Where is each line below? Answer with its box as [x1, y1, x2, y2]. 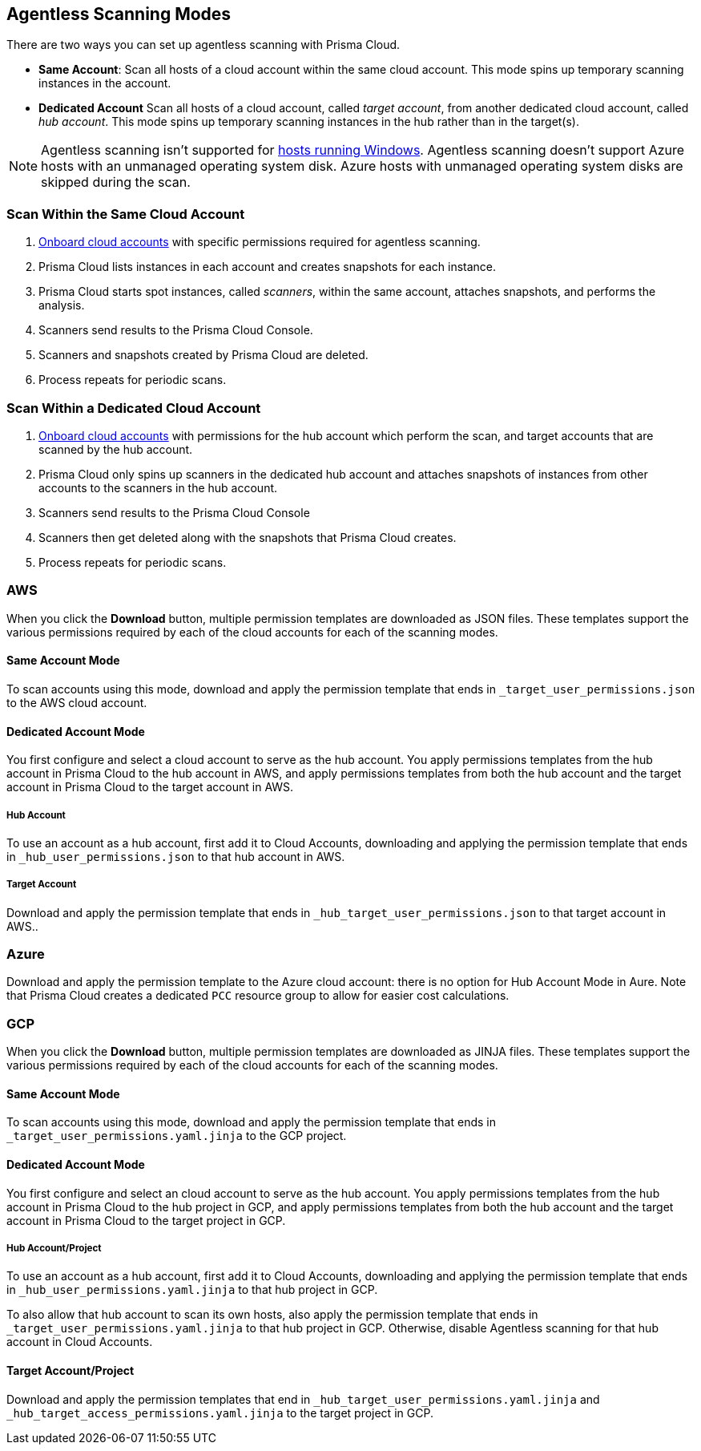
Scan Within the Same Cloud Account [6, 205, 245, 222]
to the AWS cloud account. [6, 695, 147, 709]
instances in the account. [38, 76, 171, 91]
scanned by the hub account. [38, 442, 193, 456]
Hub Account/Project [6, 1243, 102, 1254]
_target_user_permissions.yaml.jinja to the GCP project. [6, 1129, 347, 1143]
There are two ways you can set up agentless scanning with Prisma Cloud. [6, 38, 401, 52]
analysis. [38, 298, 85, 313]
